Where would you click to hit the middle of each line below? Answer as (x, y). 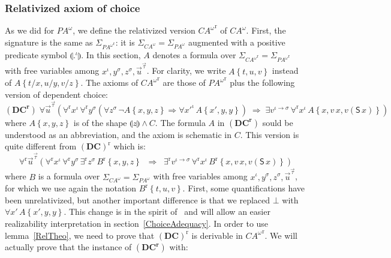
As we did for (30, 30)
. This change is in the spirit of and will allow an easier (167, 211)
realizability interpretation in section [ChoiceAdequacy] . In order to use (137, 223)
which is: (130, 146)
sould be (278, 122)
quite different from (41, 146)
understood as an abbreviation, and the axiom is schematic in (118, 134)
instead (285, 70)
